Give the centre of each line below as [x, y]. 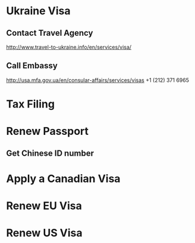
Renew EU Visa [44, 206]
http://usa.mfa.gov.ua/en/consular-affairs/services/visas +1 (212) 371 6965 [97, 80]
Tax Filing [31, 104]
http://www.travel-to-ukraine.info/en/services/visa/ [69, 47]
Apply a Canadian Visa [63, 179]
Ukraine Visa [38, 11]
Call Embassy [32, 66]
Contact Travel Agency [50, 33]
